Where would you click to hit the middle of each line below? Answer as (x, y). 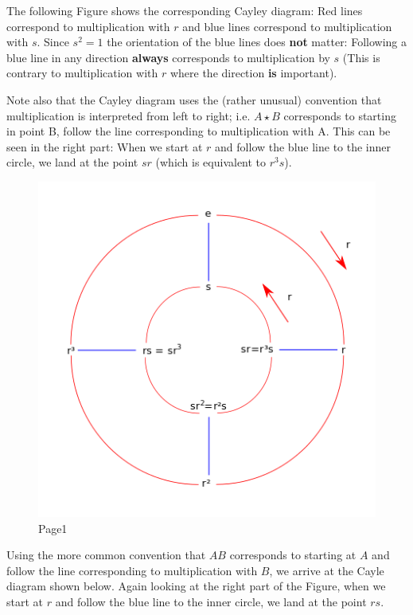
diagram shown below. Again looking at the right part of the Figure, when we (196, 586)
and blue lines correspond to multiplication (287, 26)
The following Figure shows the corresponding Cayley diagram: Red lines (185, 10)
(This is (361, 57)
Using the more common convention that (106, 555)
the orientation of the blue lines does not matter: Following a (257, 42)
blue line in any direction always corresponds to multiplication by (168, 57)
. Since (53, 42)
